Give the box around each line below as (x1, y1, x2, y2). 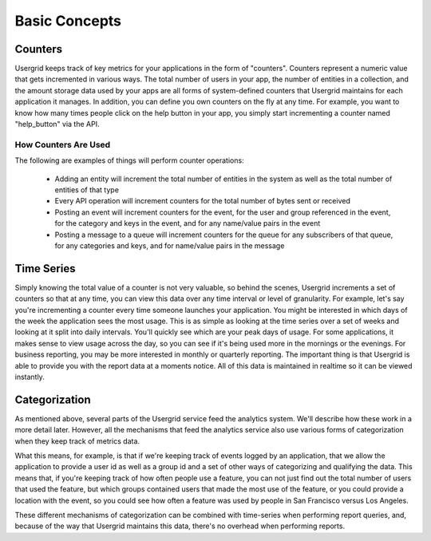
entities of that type (54, 184, 120, 195)
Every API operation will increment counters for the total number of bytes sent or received (54, 196, 350, 206)
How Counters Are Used (14, 139, 111, 150)
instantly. (14, 372, 45, 381)
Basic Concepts (14, 12, 122, 30)
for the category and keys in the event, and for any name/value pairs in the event (54, 219, 321, 228)
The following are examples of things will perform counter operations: (14, 156, 244, 165)
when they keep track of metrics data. (14, 436, 140, 446)
